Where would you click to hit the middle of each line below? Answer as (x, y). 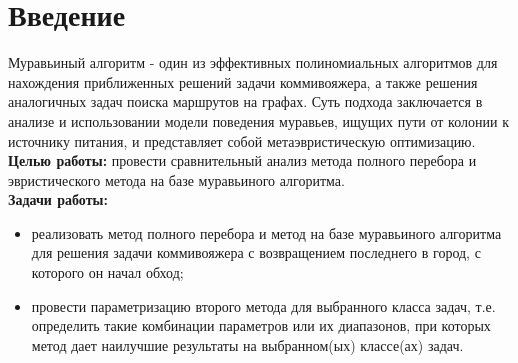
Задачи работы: (58, 199)
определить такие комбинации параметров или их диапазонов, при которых (261, 325)
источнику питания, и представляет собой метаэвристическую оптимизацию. (242, 140)
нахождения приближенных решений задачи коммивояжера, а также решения (243, 81)
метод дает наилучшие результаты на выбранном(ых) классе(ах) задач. (247, 344)
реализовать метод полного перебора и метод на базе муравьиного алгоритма (266, 232)
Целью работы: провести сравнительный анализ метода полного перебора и (242, 160)
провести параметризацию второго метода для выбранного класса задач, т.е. (263, 305)
